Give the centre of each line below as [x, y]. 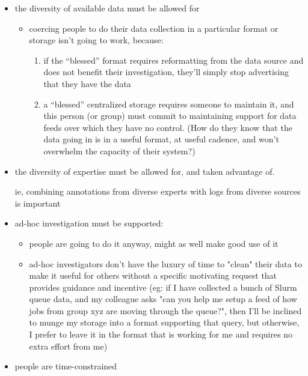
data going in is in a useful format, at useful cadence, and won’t [161, 139]
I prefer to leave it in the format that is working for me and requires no [161, 334]
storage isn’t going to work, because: [96, 40]
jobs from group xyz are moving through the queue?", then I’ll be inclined [165, 310]
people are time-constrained [66, 366]
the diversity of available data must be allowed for [107, 8]
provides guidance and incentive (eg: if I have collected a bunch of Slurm [163, 287]
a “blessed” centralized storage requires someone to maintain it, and [169, 104]
